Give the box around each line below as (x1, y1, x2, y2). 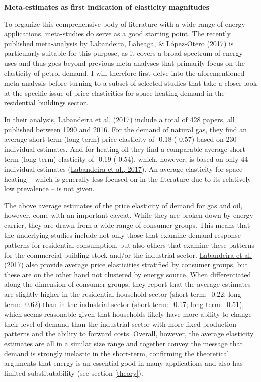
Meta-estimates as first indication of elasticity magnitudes (4, 2, 210, 12)
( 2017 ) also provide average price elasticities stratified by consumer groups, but (4, 259, 248, 270)
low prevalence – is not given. (4, 183, 95, 194)
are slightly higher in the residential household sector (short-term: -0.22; (4, 289, 226, 299)
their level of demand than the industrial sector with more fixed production (4, 318, 236, 329)
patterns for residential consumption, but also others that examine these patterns (4, 240, 255, 250)
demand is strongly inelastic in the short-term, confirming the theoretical (4, 348, 229, 358)
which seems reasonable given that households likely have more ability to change (4, 309, 252, 319)
